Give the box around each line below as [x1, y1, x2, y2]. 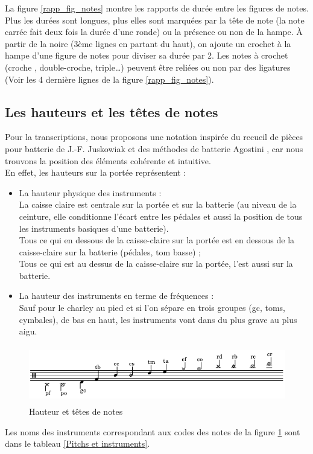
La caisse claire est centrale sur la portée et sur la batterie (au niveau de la [19, 198, 297, 211]
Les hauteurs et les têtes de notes [5, 102, 218, 121]
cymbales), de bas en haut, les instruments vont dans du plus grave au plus [19, 313, 297, 325]
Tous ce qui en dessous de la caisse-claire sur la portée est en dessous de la [19, 234, 295, 246]
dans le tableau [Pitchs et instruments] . [5, 437, 150, 450]
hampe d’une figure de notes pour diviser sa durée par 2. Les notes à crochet [5, 49, 288, 62]
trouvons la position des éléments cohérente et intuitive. [5, 154, 211, 167]
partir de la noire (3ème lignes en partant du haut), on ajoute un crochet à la [5, 37, 291, 50]
